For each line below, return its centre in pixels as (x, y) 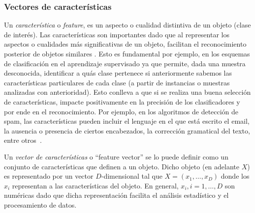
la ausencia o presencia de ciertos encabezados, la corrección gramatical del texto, (127, 130)
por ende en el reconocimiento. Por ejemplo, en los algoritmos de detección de (121, 111)
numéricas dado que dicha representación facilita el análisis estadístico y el (116, 195)
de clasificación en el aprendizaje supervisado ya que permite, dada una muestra (125, 63)
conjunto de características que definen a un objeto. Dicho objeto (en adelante (122, 166)
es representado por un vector (49, 176)
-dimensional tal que (132, 176)
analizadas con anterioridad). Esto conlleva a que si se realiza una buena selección (127, 92)
